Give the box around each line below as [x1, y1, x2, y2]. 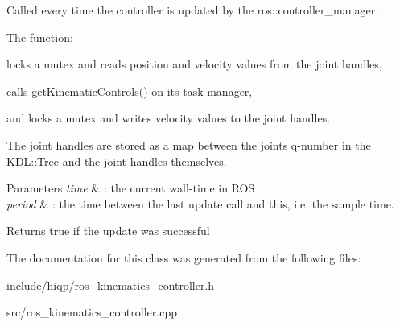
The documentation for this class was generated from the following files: [6, 249, 361, 266]
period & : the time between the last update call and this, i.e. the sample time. [6, 195, 394, 212]
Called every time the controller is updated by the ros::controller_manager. [6, 2, 379, 18]
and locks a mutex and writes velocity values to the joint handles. [6, 109, 331, 126]
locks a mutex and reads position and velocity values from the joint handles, [6, 56, 382, 72]
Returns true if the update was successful [6, 222, 210, 239]
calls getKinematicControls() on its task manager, [6, 82, 253, 99]
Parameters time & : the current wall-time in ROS [6, 180, 255, 196]
